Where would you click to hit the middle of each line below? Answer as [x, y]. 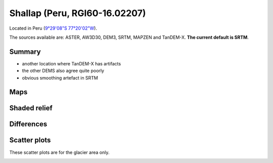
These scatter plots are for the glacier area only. [59, 152]
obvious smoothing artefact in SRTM [60, 77]
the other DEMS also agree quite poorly [63, 71]
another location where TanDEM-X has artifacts [72, 63]
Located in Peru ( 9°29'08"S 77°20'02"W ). [53, 28]
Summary [25, 52]
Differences [28, 124]
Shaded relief [31, 108]
